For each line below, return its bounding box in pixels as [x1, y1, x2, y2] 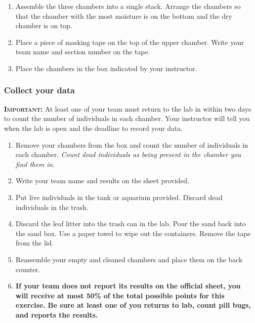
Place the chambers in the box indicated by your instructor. [15, 63, 197, 73]
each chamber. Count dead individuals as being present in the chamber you [15, 149, 241, 160]
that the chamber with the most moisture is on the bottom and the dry [15, 10, 232, 21]
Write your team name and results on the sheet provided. [15, 175, 189, 186]
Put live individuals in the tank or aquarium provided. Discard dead [15, 192, 223, 202]
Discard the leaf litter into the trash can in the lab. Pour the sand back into [15, 218, 246, 229]
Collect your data [4, 84, 75, 96]
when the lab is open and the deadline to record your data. [4, 122, 183, 133]
